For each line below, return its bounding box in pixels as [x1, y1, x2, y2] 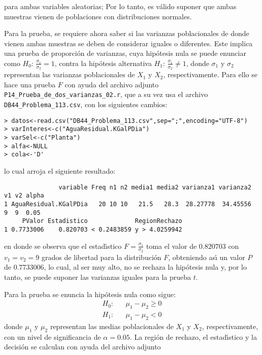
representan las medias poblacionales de [50, 320, 174, 331]
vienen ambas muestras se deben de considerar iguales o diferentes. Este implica [4, 38, 253, 48]
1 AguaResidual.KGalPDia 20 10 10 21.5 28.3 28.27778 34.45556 [4, 200, 251, 208]
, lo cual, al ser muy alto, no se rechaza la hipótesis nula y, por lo [44, 262, 247, 272]
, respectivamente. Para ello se [163, 69, 257, 80]
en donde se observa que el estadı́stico [4, 240, 122, 251]
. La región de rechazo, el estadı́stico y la [129, 331, 257, 342]
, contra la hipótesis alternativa [54, 57, 152, 68]
